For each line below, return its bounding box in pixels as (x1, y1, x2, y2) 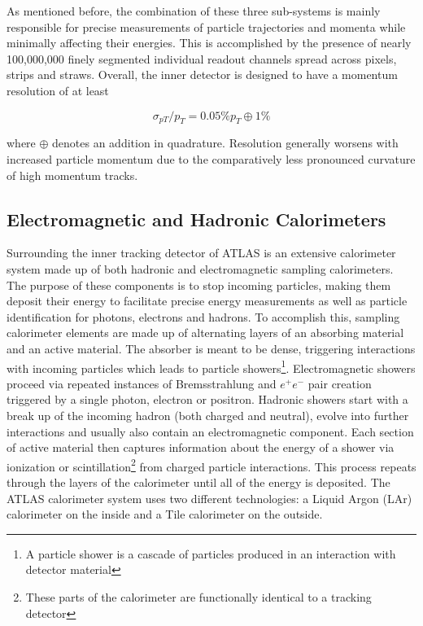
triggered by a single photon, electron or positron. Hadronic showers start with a (7, 391, 408, 408)
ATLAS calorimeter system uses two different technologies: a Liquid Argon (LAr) (7, 489, 412, 506)
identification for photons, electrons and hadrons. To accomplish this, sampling (7, 308, 400, 325)
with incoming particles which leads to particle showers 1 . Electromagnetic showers (7, 357, 416, 376)
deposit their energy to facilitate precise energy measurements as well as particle (7, 292, 408, 309)
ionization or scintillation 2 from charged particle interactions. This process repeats (7, 455, 416, 475)
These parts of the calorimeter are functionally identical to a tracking (25, 588, 372, 605)
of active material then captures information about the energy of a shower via (7, 439, 395, 456)
